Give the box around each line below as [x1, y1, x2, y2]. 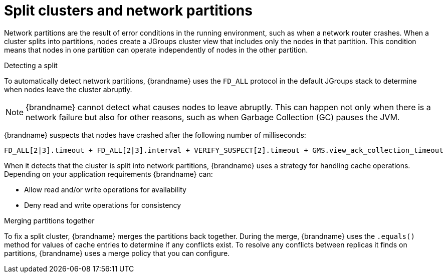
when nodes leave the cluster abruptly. [4, 85, 132, 94]
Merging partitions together [4, 216, 95, 225]
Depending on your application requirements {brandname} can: [4, 169, 213, 178]
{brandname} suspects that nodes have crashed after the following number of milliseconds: [4, 130, 306, 139]
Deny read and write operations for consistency [24, 200, 181, 209]
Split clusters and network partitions [4, 2, 253, 19]
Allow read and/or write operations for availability [24, 185, 186, 194]
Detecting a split [4, 61, 58, 70]
